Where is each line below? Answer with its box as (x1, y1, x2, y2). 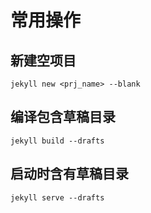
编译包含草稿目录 (10, 109, 116, 126)
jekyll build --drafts (10, 136, 105, 146)
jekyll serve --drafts (10, 192, 105, 203)
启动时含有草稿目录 (10, 166, 129, 183)
